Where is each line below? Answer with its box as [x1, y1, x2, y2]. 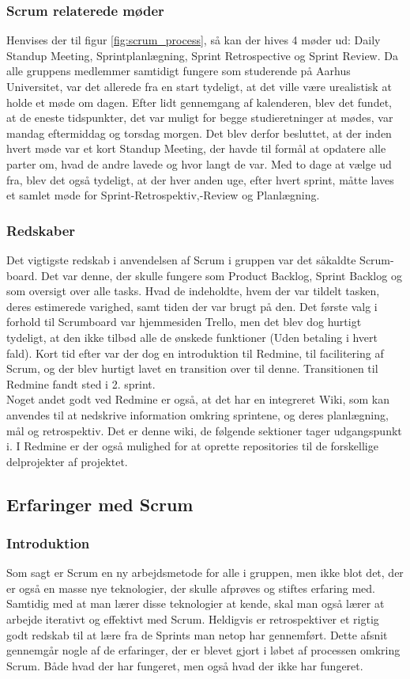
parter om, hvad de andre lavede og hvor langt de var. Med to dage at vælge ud [6, 155, 392, 172]
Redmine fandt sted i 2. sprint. [6, 375, 156, 392]
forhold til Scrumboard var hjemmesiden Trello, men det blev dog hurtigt [6, 313, 362, 330]
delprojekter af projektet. [6, 453, 128, 469]
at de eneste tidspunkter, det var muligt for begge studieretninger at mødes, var [6, 109, 393, 126]
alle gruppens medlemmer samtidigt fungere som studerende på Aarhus [6, 63, 351, 79]
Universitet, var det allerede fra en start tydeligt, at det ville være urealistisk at [6, 78, 392, 94]
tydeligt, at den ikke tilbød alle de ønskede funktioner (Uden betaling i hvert [6, 328, 378, 345]
